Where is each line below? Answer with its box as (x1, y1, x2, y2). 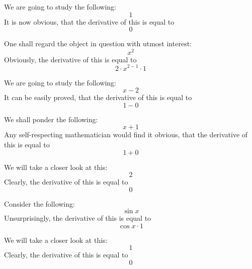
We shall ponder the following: (4, 114, 98, 124)
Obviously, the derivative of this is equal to (4, 54, 137, 64)
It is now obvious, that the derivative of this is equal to (4, 16, 175, 27)
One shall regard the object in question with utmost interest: (4, 38, 192, 49)
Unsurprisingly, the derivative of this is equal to (4, 213, 151, 223)
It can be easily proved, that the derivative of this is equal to (4, 92, 192, 103)
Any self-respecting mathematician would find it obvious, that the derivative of (4, 129, 248, 140)
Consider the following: (4, 198, 75, 209)
